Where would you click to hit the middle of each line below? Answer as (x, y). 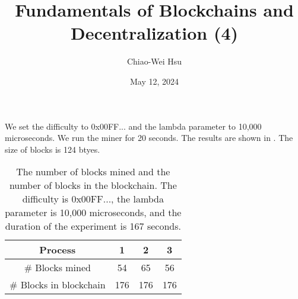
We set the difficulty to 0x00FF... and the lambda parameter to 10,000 (133, 126)
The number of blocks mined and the (93, 172)
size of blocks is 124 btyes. (53, 149)
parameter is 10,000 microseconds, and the (93, 213)
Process (58, 250)
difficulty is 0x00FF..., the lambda (93, 199)
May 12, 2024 (154, 81)
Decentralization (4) (154, 33)
